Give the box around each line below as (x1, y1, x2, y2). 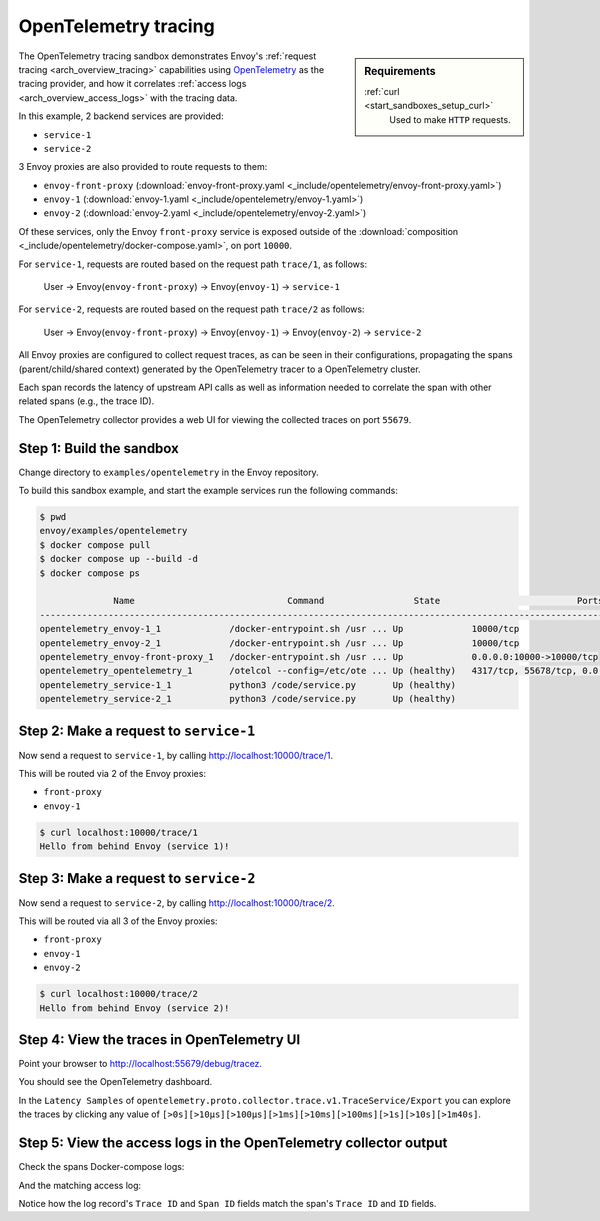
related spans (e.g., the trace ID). (18, 395, 155, 407)
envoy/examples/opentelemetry (39, 525, 188, 537)
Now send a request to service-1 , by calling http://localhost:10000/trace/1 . (18, 749, 334, 761)
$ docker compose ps (39, 567, 140, 579)
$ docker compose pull (39, 539, 151, 550)
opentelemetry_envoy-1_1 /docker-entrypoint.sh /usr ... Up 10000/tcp (39, 623, 520, 635)
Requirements (364, 64, 436, 78)
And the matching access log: (18, 1179, 142, 1191)
